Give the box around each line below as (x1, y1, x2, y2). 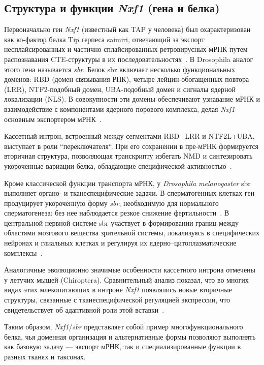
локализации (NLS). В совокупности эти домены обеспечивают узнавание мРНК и (4, 94, 260, 104)
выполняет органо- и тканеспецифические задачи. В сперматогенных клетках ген (4, 188, 255, 198)
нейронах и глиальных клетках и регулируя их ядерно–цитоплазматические (4, 237, 237, 248)
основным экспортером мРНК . (4, 113, 102, 124)
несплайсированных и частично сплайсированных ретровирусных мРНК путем (4, 44, 248, 54)
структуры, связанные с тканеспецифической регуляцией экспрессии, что (4, 294, 230, 305)
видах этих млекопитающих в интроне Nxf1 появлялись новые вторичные (4, 284, 232, 295)
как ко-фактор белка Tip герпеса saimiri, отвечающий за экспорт (4, 34, 205, 44)
